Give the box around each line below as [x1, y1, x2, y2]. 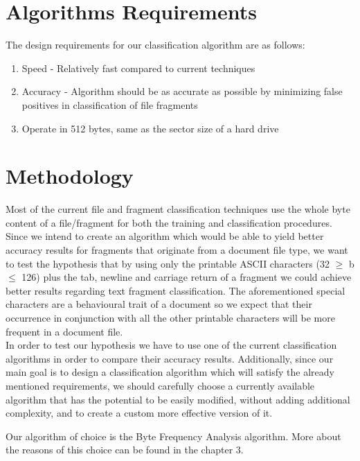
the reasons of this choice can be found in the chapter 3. [6, 442, 244, 457]
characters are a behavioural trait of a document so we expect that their [6, 297, 312, 311]
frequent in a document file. [6, 324, 123, 338]
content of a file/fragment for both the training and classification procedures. [6, 215, 332, 229]
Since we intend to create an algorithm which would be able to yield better [6, 229, 324, 243]
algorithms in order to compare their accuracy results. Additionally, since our [6, 351, 334, 365]
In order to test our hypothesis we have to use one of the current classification [6, 338, 337, 352]
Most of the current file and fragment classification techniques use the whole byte [6, 202, 350, 216]
